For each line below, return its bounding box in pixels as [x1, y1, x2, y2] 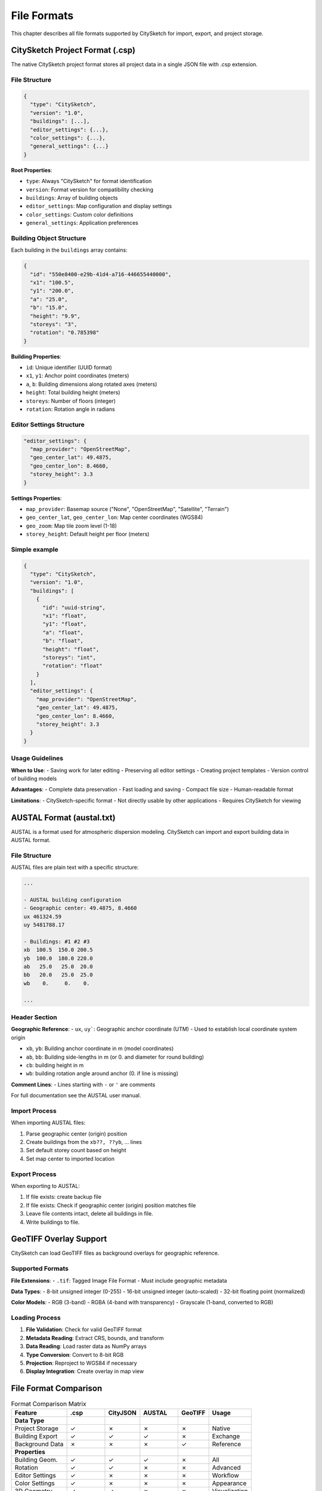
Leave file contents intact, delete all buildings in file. [26, 1210, 153, 1217]
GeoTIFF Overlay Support [11, 1234, 107, 1244]
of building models [11, 775, 57, 782]
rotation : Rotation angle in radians [26, 406, 116, 413]
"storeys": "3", [30, 321, 78, 327]
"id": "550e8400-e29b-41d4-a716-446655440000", [30, 271, 172, 277]
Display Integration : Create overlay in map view [26, 1368, 144, 1375]
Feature [14, 1408, 38, 1416]
